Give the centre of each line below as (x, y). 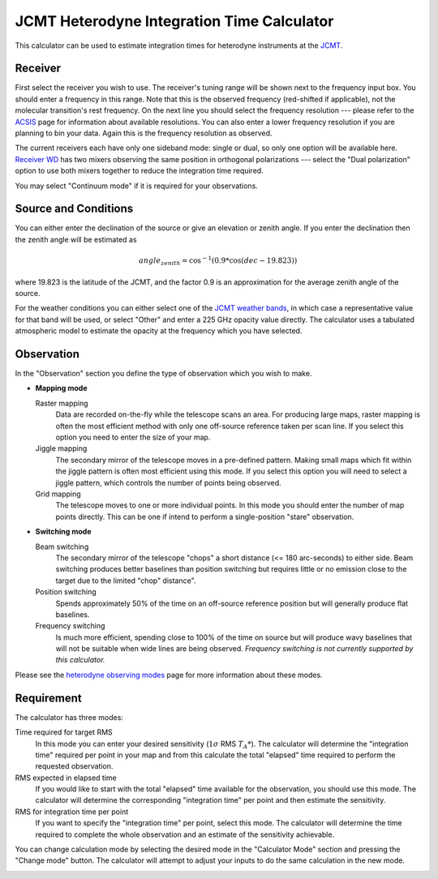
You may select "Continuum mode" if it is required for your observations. (137, 186)
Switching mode (64, 532)
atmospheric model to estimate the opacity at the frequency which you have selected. (159, 331)
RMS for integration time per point (72, 812)
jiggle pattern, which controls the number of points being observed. (168, 482)
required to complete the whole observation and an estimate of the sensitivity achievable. (185, 834)
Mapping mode (62, 388)
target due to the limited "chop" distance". (126, 581)
